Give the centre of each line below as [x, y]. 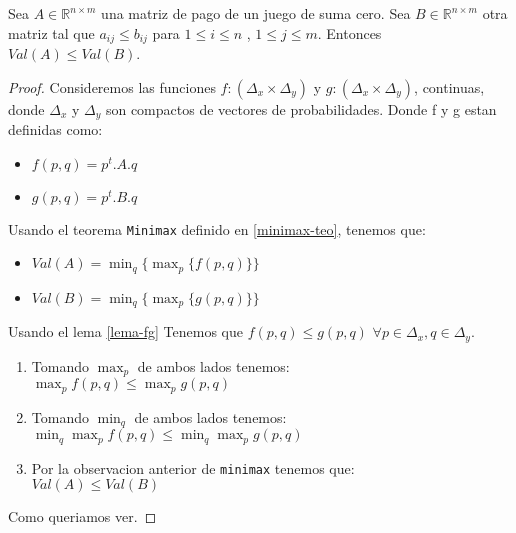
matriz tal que [51, 32]
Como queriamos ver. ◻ [82, 516]
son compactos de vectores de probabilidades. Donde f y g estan [301, 108]
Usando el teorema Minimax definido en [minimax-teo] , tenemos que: [217, 228]
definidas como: [55, 129]
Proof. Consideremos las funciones [112, 86]
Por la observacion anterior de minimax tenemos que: [193, 467]
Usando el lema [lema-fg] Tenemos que [126, 331]
